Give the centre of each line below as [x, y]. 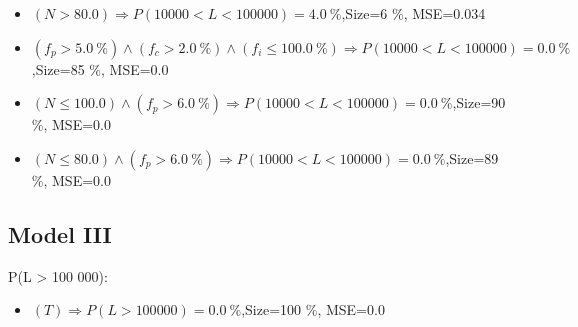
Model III [60, 233]
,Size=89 [472, 157]
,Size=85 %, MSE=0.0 [100, 68]
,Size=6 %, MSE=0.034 [413, 13]
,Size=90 [479, 102]
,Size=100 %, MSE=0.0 [313, 309]
